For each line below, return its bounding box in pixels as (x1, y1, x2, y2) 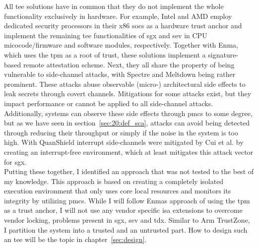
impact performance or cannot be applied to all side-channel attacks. (4, 98, 213, 108)
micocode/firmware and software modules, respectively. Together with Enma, (4, 40, 238, 50)
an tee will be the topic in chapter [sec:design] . (4, 234, 147, 245)
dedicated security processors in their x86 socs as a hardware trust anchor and (4, 20, 242, 31)
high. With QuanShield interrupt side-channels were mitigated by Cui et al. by (4, 137, 244, 147)
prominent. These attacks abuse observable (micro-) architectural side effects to (4, 78, 246, 89)
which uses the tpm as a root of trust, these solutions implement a (4, 49, 206, 60)
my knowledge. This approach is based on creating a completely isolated (4, 176, 224, 186)
